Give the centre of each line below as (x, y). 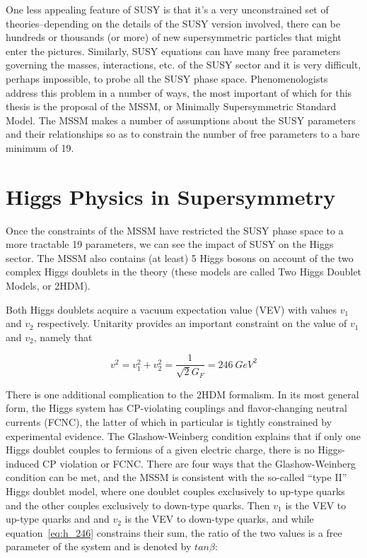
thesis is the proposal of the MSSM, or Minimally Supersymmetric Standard (171, 106)
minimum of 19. (40, 147)
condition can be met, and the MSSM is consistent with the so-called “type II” (176, 477)
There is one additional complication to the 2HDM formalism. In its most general (182, 394)
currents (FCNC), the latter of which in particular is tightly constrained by (169, 422)
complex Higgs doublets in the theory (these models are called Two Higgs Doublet (184, 272)
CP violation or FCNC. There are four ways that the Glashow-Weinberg (199, 463)
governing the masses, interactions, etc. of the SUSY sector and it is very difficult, (183, 65)
